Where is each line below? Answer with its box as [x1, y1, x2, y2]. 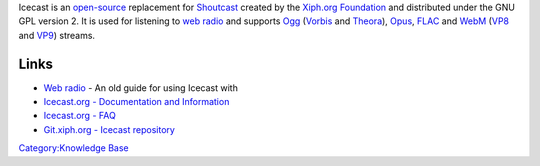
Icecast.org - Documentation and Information [43, 96, 230, 108]
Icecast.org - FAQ [43, 110, 117, 122]
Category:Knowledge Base [18, 142, 129, 154]
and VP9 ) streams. [18, 29, 95, 41]
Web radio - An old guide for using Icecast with [43, 81, 239, 94]
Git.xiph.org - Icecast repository [43, 123, 175, 135]
